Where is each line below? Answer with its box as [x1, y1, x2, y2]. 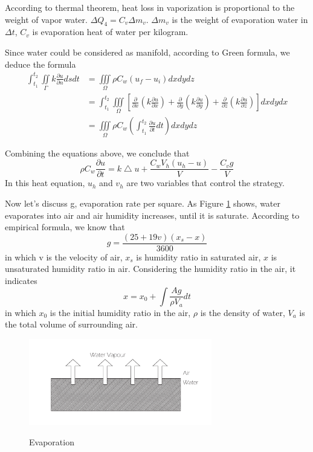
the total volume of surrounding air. [5, 318, 138, 331]
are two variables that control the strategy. [126, 176, 285, 189]
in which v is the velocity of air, [5, 250, 123, 263]
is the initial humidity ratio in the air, [50, 306, 191, 318]
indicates [5, 274, 37, 287]
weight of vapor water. [5, 13, 88, 25]
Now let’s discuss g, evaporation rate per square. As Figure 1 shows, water [5, 197, 281, 209]
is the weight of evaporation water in [172, 13, 308, 25]
